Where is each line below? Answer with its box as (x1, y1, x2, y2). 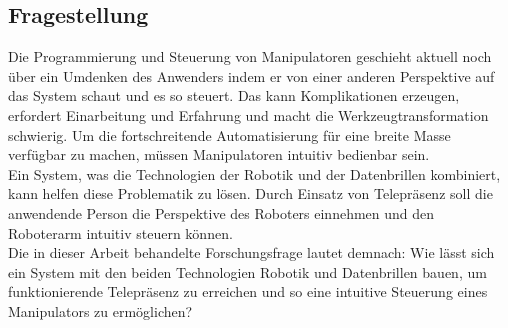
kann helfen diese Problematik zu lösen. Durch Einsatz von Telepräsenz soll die (8, 183, 493, 204)
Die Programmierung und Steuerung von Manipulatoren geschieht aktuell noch (8, 46, 492, 67)
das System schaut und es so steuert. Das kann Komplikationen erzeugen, (8, 85, 460, 106)
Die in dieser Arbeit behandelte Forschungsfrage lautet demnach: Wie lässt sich (8, 242, 495, 263)
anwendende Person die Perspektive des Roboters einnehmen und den (8, 202, 435, 223)
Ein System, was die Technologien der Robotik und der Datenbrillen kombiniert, (8, 163, 501, 184)
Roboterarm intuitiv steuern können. (8, 222, 233, 243)
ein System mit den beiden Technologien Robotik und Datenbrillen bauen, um (8, 261, 487, 282)
